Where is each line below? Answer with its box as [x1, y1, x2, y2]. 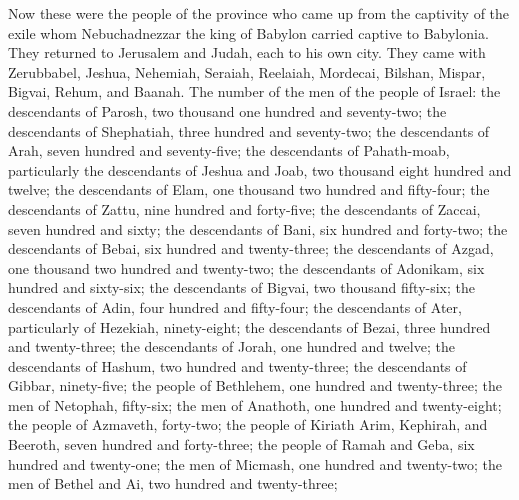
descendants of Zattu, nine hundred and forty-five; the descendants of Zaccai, [8, 198, 481, 219]
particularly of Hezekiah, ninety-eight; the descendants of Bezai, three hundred [8, 316, 491, 337]
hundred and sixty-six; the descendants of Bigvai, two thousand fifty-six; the [8, 277, 475, 298]
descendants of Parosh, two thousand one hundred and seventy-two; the [8, 100, 447, 121]
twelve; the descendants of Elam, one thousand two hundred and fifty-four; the [8, 179, 490, 200]
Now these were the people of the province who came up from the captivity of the [8, 3, 510, 23]
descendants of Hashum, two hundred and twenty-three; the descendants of [8, 355, 467, 376]
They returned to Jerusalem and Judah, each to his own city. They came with [8, 42, 486, 63]
